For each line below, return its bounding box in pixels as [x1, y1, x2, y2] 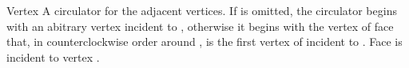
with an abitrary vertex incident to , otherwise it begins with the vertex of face [6, 17, 394, 34]
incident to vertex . [6, 48, 100, 65]
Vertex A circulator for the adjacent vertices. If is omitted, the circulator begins [6, 2, 397, 18]
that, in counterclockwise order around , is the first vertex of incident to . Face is [6, 33, 403, 50]
